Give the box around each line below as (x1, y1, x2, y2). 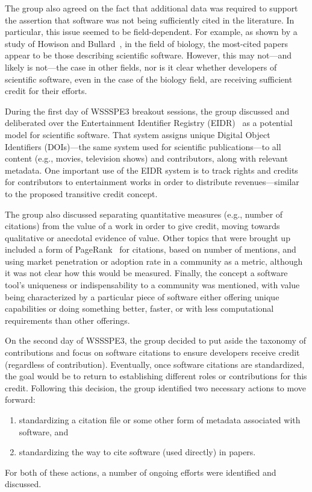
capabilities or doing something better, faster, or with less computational (5, 302, 274, 315)
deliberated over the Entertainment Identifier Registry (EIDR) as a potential (5, 116, 293, 129)
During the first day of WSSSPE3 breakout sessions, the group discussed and (5, 104, 290, 117)
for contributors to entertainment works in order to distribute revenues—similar (5, 175, 299, 188)
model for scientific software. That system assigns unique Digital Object (5, 128, 270, 140)
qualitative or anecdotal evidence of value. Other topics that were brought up (5, 231, 290, 244)
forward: (5, 393, 36, 406)
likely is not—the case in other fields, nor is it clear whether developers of (5, 60, 277, 73)
